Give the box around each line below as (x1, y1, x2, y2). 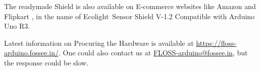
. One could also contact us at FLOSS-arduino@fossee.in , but (58, 47, 248, 58)
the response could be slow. (4, 57, 89, 67)
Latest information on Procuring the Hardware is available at (4, 37, 194, 48)
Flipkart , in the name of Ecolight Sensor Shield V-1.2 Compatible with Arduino (4, 11, 255, 21)
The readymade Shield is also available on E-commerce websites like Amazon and (4, 1, 256, 11)
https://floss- (196, 37, 237, 48)
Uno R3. (4, 21, 30, 31)
